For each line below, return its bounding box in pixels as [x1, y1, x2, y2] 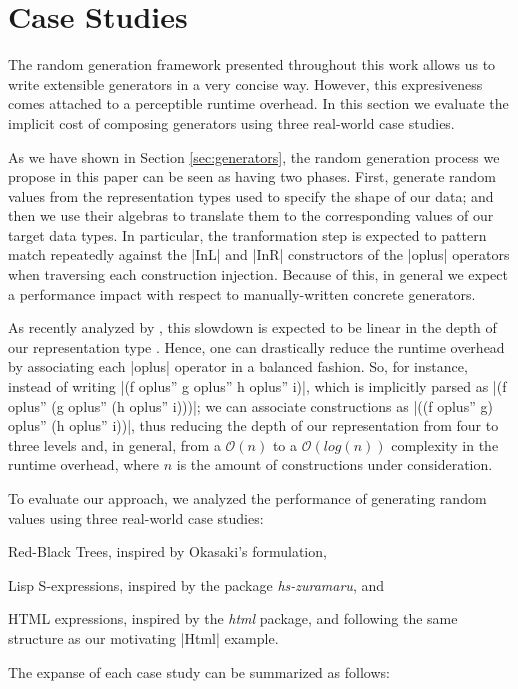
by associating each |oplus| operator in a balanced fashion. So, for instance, [8, 356, 468, 377]
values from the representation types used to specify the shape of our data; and [8, 185, 494, 206]
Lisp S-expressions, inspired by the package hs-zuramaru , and [8, 574, 385, 595]
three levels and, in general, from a [8, 434, 221, 455]
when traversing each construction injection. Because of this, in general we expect [8, 264, 508, 285]
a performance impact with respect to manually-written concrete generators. [8, 283, 476, 304]
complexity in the [391, 434, 499, 455]
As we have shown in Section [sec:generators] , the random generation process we [8, 146, 500, 167]
